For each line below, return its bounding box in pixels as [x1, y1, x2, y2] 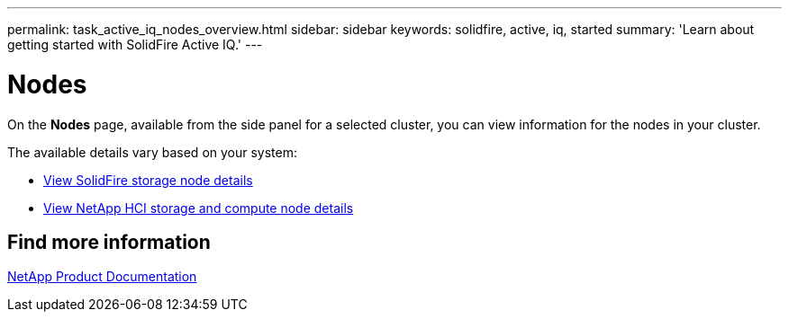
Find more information [7, 230, 211, 253]
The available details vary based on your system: [7, 144, 298, 160]
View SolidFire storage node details [43, 172, 253, 188]
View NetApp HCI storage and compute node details [43, 199, 354, 216]
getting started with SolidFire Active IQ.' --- [7, 37, 263, 52]
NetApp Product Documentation [7, 269, 197, 285]
